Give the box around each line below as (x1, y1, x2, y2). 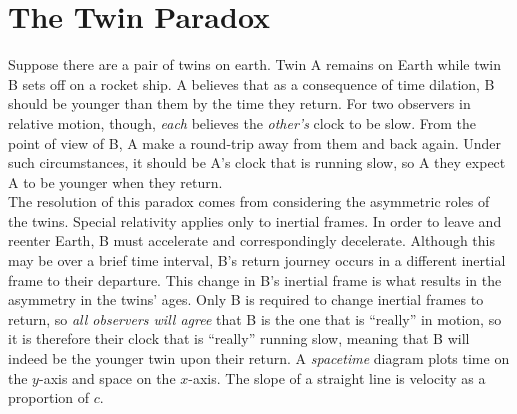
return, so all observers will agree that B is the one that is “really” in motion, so (8, 308, 502, 329)
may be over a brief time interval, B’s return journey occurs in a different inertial (8, 250, 506, 271)
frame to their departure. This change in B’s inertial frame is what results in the (8, 269, 502, 290)
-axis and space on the (38, 367, 176, 388)
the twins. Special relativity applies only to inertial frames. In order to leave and (8, 210, 502, 231)
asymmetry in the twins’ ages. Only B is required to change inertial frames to (8, 289, 484, 310)
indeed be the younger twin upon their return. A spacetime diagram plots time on (8, 348, 510, 369)
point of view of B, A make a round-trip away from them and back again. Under (8, 132, 502, 153)
